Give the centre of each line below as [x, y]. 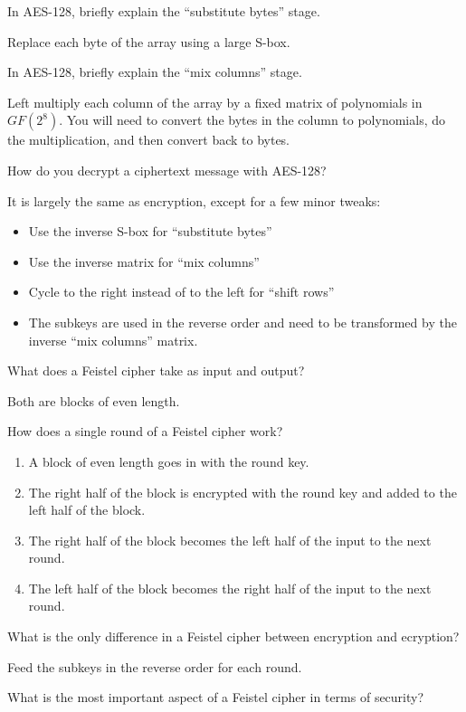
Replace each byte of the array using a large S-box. [149, 41]
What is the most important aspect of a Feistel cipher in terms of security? [216, 697]
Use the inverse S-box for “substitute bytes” [150, 231]
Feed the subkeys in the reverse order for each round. [155, 666]
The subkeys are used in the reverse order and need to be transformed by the [243, 322]
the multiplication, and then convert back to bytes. [149, 140]
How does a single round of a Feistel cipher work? [145, 431]
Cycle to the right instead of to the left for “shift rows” [181, 292]
